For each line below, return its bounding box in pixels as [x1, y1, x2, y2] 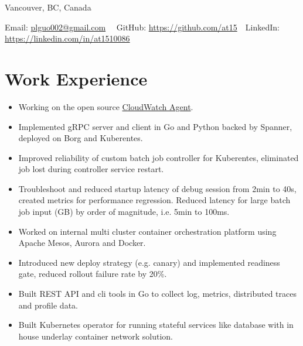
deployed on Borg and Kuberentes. [18, 132, 143, 144]
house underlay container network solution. [18, 330, 173, 342]
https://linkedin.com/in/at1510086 [5, 32, 130, 44]
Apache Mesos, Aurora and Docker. [18, 237, 146, 249]
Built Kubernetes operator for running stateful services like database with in [18, 318, 294, 331]
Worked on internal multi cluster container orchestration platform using [18, 225, 277, 237]
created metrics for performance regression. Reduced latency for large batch [18, 194, 291, 206]
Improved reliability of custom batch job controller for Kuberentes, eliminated [18, 151, 299, 163]
